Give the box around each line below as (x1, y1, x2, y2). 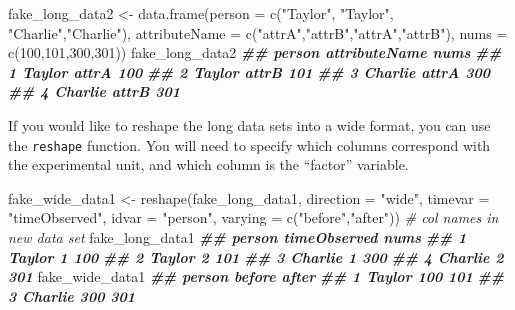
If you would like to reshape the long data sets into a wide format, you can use (8, 114, 491, 135)
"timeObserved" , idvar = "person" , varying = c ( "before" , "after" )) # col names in (8, 207, 499, 228)
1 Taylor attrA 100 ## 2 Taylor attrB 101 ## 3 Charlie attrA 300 (8, 61, 490, 82)
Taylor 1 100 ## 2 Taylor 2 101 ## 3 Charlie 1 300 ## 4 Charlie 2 (8, 246, 504, 267)
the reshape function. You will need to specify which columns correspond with (8, 134, 491, 155)
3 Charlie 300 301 (8, 285, 136, 306)
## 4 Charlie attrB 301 (8, 81, 180, 102)
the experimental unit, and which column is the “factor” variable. (8, 154, 409, 175)
